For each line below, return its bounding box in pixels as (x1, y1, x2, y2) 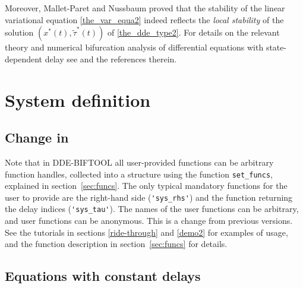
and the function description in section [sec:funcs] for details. (5, 238, 228, 250)
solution (5, 26, 34, 39)
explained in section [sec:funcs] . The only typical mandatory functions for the (5, 179, 288, 192)
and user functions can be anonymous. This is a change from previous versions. (5, 214, 293, 227)
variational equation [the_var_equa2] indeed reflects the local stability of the (5, 13, 284, 26)
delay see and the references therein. (45, 52, 177, 65)
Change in (5, 128, 69, 147)
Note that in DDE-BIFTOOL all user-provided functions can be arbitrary (5, 156, 274, 168)
